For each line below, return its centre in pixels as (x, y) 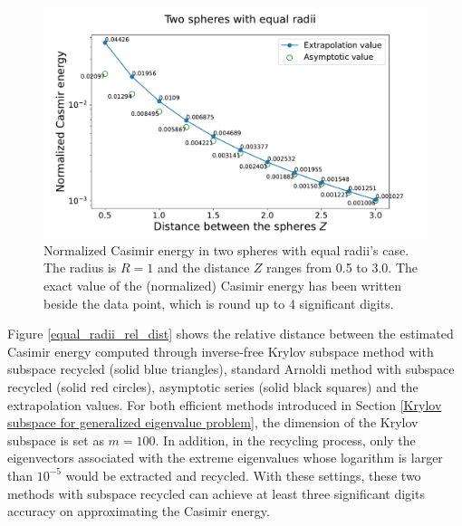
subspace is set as (56, 440)
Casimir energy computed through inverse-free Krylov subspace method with (221, 351)
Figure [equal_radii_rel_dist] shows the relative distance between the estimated (231, 334)
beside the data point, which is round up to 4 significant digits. (219, 303)
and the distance (203, 268)
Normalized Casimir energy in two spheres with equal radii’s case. (226, 249)
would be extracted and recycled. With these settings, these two (243, 475)
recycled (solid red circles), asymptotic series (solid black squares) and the (213, 386)
